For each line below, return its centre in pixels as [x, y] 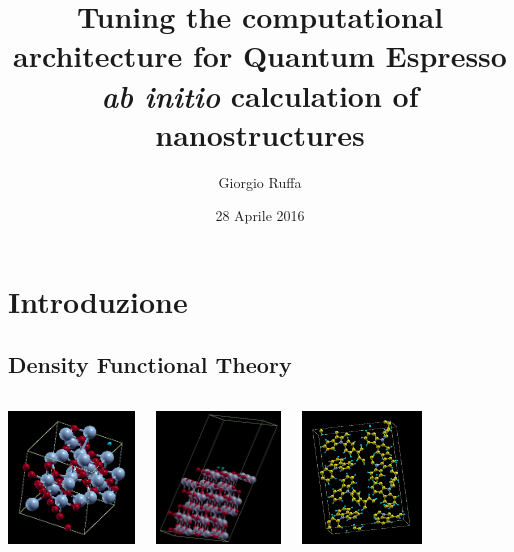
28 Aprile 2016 [260, 215]
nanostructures [260, 133]
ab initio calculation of [260, 95]
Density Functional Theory [150, 364]
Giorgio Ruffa [260, 181]
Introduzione [98, 300]
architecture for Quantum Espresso [260, 55]
